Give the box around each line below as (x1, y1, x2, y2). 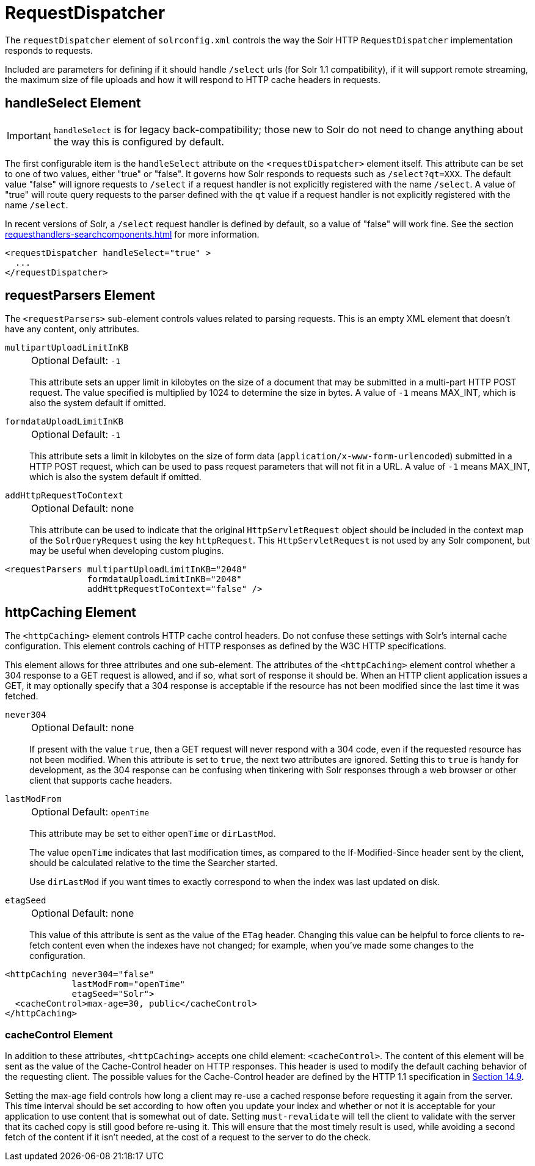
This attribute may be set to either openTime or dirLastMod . (29, 828, 276, 839)
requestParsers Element (5, 288, 155, 304)
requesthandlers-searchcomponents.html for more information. (5, 228, 260, 239)
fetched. (5, 691, 38, 702)
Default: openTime (72, 806, 150, 818)
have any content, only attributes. (5, 324, 140, 335)
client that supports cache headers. (29, 775, 172, 786)
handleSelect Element (5, 95, 141, 111)
